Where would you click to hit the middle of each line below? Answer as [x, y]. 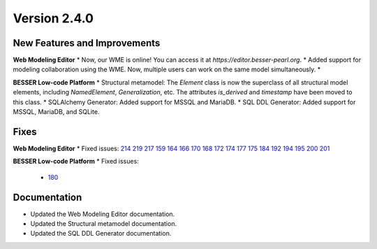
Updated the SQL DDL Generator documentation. [101, 234]
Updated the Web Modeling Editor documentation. [103, 214]
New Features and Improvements [87, 43]
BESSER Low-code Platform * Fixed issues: [76, 162]
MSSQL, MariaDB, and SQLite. [56, 112]
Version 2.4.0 [53, 18]
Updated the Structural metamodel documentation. [104, 223]
